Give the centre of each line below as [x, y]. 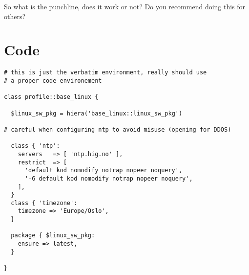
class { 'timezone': [44, 203]
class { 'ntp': [35, 146]
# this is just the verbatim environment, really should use [105, 73]
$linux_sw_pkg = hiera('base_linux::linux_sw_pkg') [97, 113]
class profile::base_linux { [51, 97]
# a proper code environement [53, 80]
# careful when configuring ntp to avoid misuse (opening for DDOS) [118, 129]
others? [15, 16]
